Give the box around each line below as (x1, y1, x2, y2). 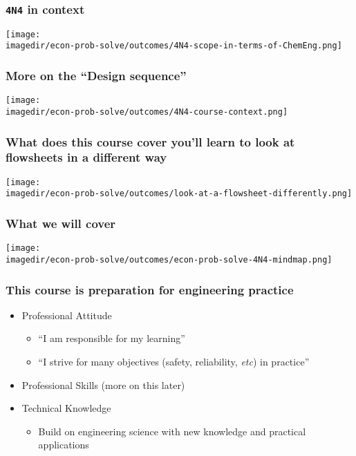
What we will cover (6, 215, 116, 231)
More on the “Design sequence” (6, 67, 187, 84)
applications (38, 437, 89, 452)
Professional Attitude (21, 307, 112, 322)
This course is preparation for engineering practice (6, 281, 294, 298)
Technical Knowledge (21, 401, 111, 415)
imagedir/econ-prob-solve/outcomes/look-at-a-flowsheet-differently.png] (6, 189, 353, 199)
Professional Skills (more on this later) (21, 377, 185, 392)
